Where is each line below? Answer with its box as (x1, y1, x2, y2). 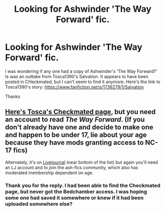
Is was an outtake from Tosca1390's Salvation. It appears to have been (5, 73, 149, 79)
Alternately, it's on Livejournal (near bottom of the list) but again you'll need (5, 159, 159, 165)
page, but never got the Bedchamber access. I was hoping (5, 188, 147, 195)
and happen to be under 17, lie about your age (5, 131, 147, 139)
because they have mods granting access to (5, 139, 144, 147)
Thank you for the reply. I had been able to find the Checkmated (5, 182, 161, 189)
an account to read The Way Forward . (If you (5, 116, 145, 124)
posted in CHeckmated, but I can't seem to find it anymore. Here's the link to (5, 79, 161, 85)
